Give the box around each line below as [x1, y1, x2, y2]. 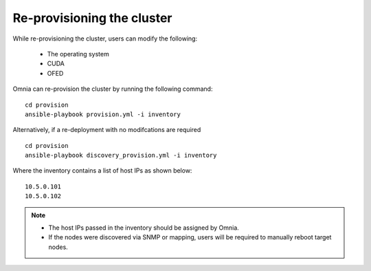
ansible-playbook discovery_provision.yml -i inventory [25, 151, 217, 160]
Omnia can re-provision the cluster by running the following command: [12, 85, 213, 93]
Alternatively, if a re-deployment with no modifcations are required [12, 126, 201, 134]
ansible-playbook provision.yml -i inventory [25, 110, 181, 118]
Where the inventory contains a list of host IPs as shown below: [12, 166, 192, 175]
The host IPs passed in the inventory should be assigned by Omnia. [48, 224, 240, 232]
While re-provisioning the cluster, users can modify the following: [12, 34, 198, 43]
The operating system [47, 50, 109, 58]
